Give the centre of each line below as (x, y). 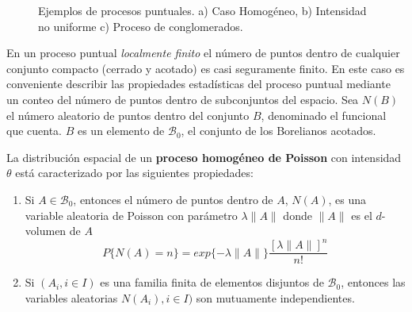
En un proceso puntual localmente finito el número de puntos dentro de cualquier (203, 53)
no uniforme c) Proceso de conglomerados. (141, 26)
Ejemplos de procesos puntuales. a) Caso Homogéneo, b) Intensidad (202, 10)
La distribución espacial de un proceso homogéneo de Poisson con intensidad (204, 157)
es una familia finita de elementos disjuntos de (212, 282)
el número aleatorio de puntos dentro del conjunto (128, 115)
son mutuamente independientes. (275, 297)
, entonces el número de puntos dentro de (173, 199)
